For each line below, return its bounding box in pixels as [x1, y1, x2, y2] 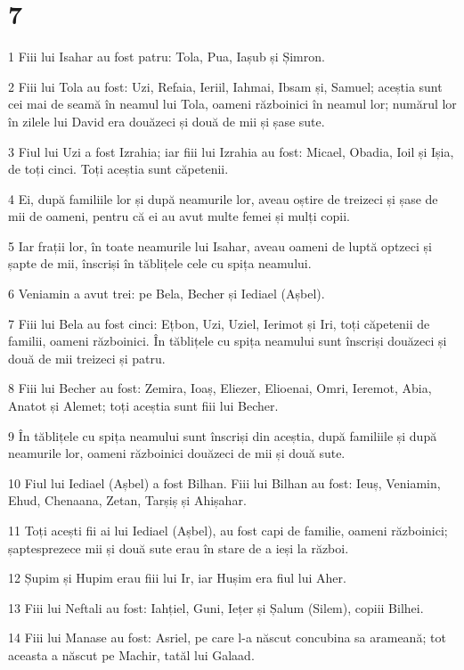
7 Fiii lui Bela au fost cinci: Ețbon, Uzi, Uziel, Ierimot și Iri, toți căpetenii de [8, 314, 430, 332]
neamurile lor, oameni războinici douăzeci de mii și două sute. [8, 444, 346, 462]
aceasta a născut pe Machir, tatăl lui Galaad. [8, 645, 255, 664]
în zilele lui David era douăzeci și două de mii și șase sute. [8, 111, 325, 130]
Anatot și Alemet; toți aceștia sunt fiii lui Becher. [8, 396, 279, 415]
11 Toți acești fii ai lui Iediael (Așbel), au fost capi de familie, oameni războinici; [8, 521, 448, 539]
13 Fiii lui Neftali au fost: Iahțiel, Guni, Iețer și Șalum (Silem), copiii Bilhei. [8, 598, 424, 617]
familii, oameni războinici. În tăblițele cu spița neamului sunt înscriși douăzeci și [8, 331, 447, 350]
